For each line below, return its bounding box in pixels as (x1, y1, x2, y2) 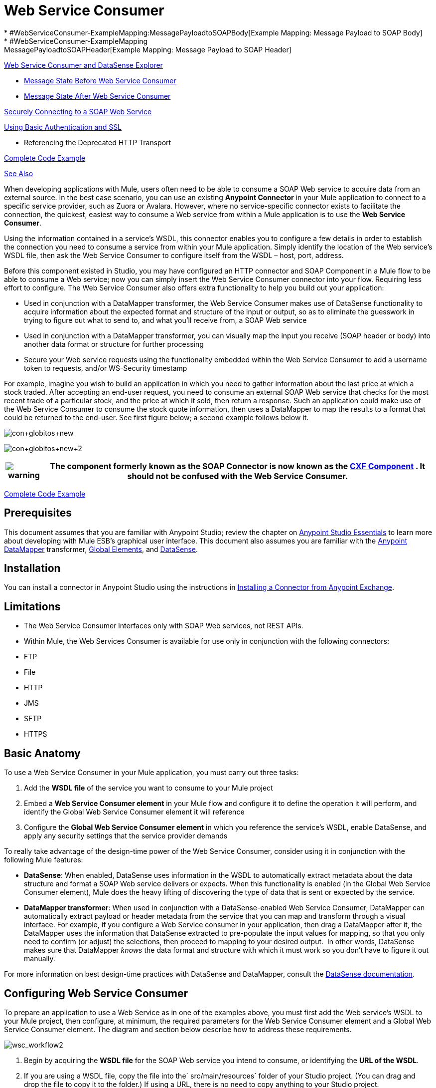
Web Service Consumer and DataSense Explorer (4, 60, 163, 69)
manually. (24, 954, 55, 963)
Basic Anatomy (4, 747, 81, 760)
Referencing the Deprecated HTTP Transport (24, 138, 171, 147)
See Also (4, 169, 33, 178)
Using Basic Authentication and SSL (4, 122, 122, 131)
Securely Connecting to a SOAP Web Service (4, 107, 152, 116)
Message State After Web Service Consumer (24, 91, 171, 100)
